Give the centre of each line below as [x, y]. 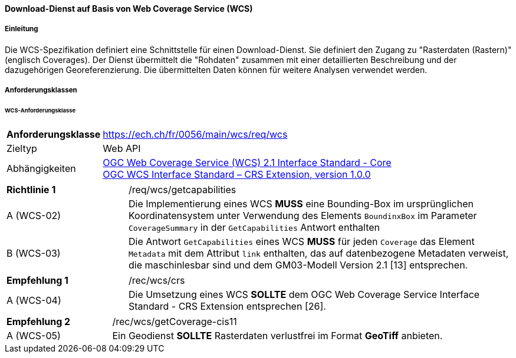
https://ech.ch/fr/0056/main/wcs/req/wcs [195, 134]
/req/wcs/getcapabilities [182, 189]
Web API [122, 148]
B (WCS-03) [34, 253]
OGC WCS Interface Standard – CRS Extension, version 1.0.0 [237, 174]
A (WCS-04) [34, 300]
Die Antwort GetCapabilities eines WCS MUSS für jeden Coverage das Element [301, 241]
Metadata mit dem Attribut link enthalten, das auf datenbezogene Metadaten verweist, [318, 253]
